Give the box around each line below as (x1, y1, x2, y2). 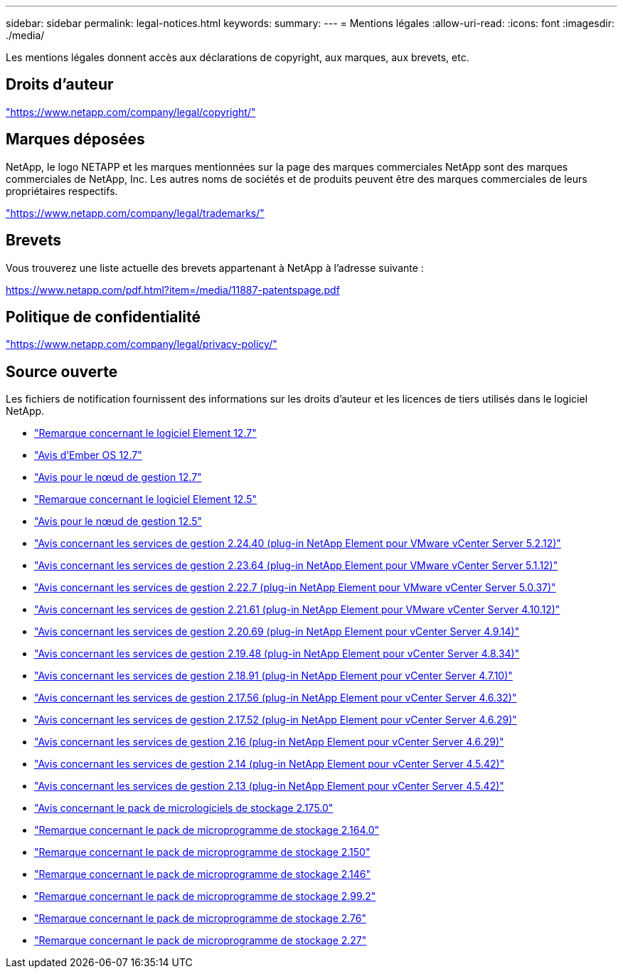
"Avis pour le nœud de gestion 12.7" (34, 471, 202, 484)
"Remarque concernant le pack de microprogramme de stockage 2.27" (34, 934, 367, 947)
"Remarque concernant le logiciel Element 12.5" (34, 493, 257, 506)
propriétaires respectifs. (6, 184, 118, 197)
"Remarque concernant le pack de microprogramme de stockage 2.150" (34, 846, 371, 859)
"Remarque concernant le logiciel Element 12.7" (34, 427, 257, 440)
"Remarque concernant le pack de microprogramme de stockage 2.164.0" (34, 824, 380, 837)
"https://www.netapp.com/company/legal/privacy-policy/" (6, 338, 277, 351)
